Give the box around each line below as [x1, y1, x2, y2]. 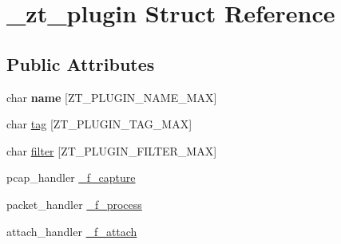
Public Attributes [6, 51, 155, 76]
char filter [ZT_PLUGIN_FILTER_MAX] [6, 142, 217, 159]
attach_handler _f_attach [6, 222, 137, 239]
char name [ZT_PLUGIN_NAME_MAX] [6, 89, 217, 105]
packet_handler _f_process [6, 195, 142, 212]
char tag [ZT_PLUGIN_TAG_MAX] [6, 116, 192, 132]
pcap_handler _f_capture [6, 169, 136, 186]
